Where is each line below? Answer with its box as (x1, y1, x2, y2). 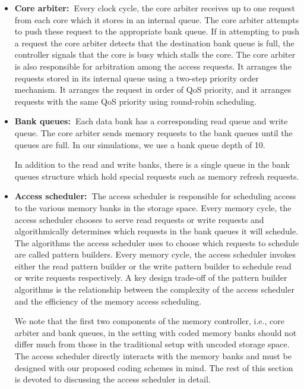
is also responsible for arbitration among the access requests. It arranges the (14, 59, 292, 72)
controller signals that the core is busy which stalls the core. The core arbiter (14, 48, 296, 61)
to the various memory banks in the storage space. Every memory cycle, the (14, 201, 292, 214)
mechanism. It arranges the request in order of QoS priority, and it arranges (14, 83, 292, 96)
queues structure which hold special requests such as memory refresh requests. (14, 170, 299, 182)
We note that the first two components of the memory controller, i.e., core (14, 315, 284, 327)
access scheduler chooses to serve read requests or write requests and (14, 213, 264, 225)
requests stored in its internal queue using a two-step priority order (14, 71, 259, 84)
